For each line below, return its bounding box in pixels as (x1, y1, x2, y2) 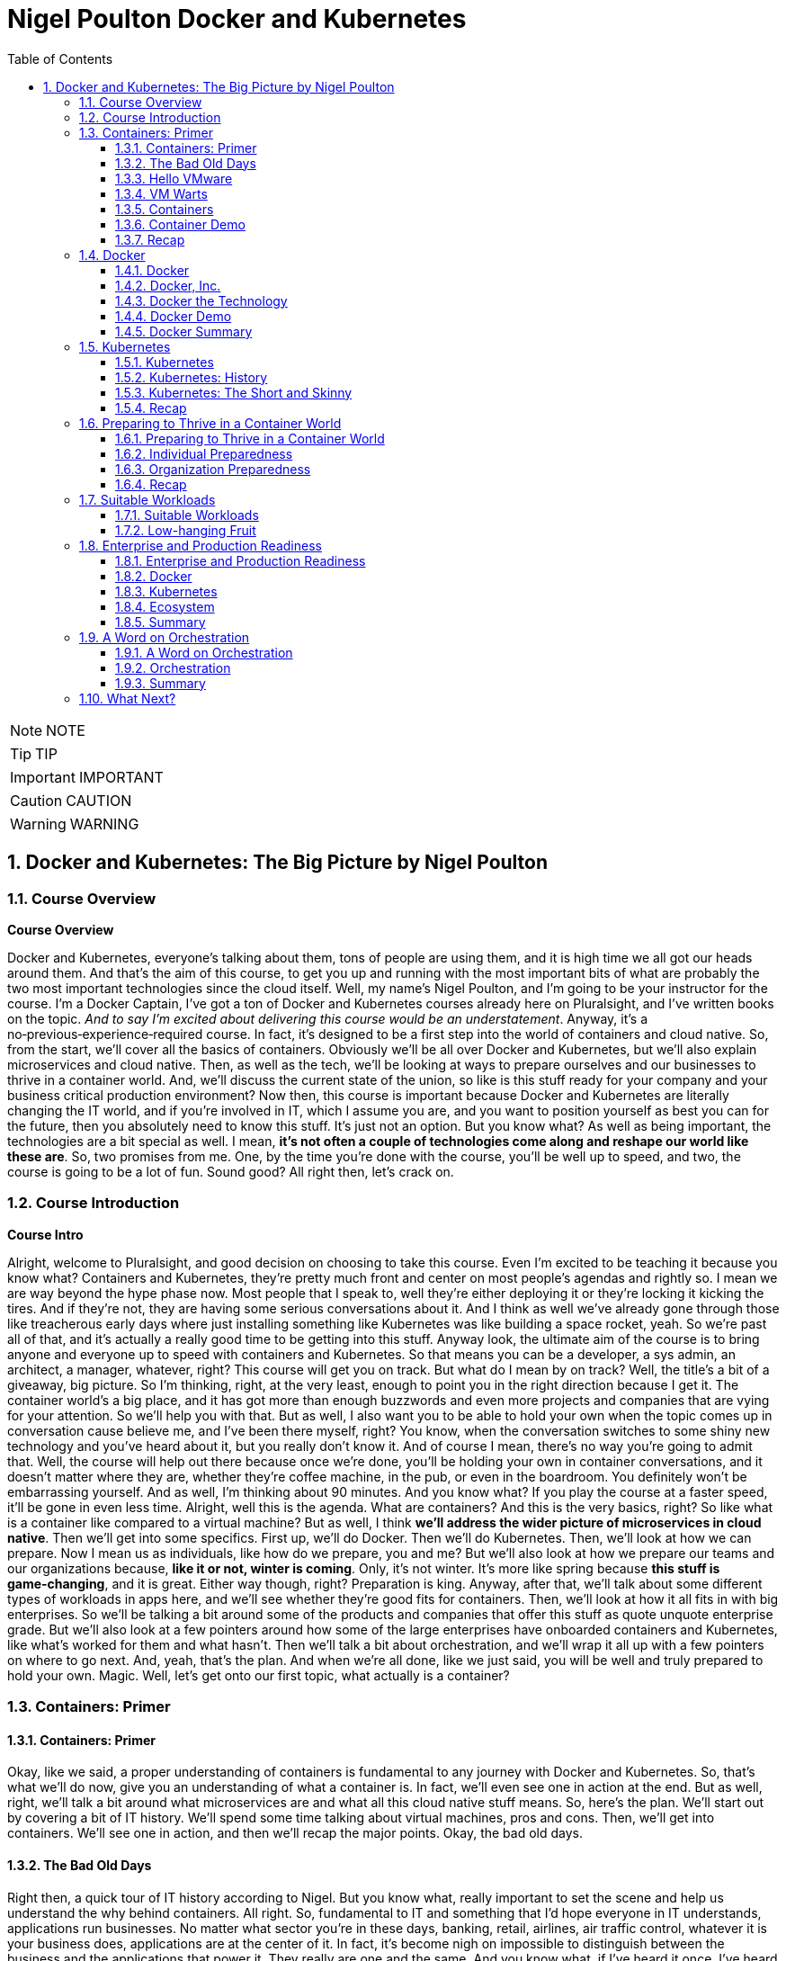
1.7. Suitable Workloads (79, 491, 216, 507)
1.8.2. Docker (115, 568, 192, 584)
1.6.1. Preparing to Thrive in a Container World (115, 430, 385, 446)
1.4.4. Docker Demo (115, 308, 232, 324)
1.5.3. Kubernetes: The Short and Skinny (115, 384, 353, 400)
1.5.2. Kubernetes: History (115, 369, 268, 385)
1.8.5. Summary (115, 613, 206, 630)
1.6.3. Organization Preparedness (115, 461, 311, 477)
